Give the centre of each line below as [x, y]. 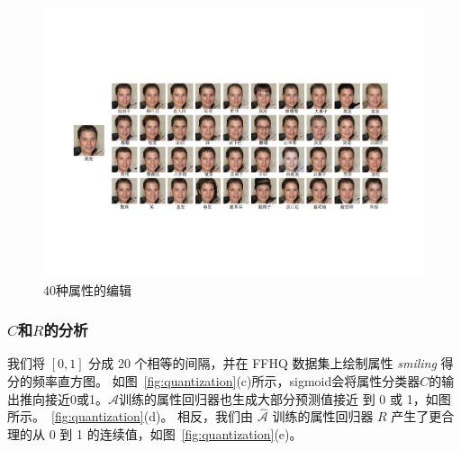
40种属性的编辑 [87, 289]
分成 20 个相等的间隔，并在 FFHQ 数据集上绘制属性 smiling [262, 363]
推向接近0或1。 [63, 398]
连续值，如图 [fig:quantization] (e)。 [201, 434]
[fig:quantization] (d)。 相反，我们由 [153, 416]
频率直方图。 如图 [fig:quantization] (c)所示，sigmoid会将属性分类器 [226, 381]
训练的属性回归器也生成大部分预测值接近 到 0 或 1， [272, 398]
